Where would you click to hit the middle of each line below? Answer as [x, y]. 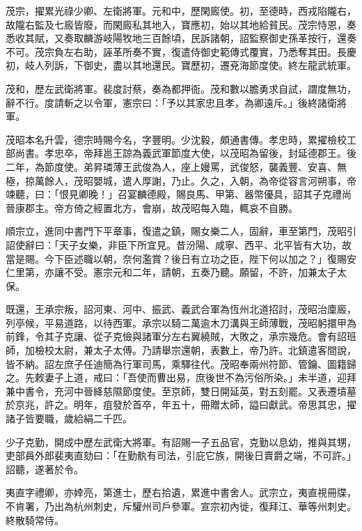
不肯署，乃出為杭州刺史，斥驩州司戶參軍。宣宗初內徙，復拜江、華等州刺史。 [181, 506]
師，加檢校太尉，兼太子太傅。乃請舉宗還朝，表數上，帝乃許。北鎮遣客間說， [181, 350]
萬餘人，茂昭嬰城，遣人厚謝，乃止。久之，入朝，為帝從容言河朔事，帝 [195, 180]
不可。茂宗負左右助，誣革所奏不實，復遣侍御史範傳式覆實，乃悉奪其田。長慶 [181, 51]
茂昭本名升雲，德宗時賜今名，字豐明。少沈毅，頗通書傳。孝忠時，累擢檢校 [176, 139]
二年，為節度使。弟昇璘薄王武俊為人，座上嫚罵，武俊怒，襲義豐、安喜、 [171, 166]
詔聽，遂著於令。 [45, 469]
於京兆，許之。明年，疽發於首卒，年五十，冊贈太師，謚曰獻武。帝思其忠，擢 [181, 405]
